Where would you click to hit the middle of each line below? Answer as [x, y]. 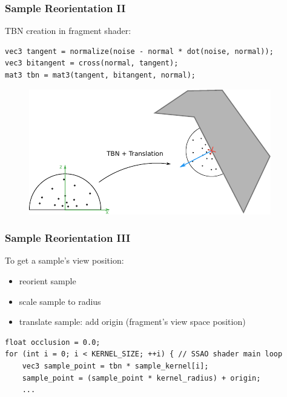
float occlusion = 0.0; [53, 342]
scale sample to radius [60, 301]
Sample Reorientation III [68, 238]
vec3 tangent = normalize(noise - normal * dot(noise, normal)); [139, 51]
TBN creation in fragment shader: [68, 31]
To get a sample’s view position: [64, 260]
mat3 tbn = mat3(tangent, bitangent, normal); [100, 75]
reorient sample [48, 281]
